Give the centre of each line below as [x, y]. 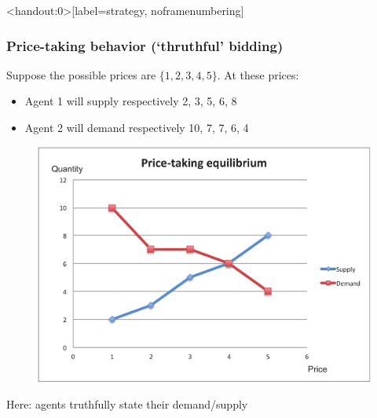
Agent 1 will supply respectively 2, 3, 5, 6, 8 [131, 101]
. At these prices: [258, 74]
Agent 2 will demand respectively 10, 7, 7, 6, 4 [137, 127]
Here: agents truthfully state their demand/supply [127, 403]
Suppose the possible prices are [81, 74]
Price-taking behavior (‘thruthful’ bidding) [145, 45]
